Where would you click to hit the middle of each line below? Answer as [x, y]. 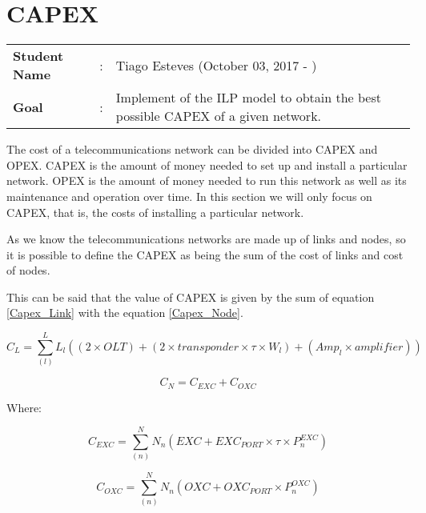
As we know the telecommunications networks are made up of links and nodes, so [206, 239]
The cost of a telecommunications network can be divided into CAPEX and [192, 149]
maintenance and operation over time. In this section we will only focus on [189, 196]
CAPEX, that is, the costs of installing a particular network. [155, 212]
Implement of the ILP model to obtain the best [248, 98]
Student [38, 56]
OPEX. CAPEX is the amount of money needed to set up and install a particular [207, 164]
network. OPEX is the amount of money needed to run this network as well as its [207, 180]
